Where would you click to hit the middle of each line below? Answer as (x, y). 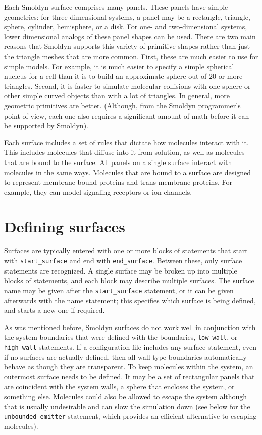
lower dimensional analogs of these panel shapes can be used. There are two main (130, 36)
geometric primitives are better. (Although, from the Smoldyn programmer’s (122, 105)
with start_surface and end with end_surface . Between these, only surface (123, 260)
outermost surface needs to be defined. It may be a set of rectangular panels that (129, 376)
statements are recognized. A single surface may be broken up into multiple (121, 270)
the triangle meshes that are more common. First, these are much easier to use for (131, 56)
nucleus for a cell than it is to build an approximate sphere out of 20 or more (123, 76)
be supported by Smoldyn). (46, 125)
